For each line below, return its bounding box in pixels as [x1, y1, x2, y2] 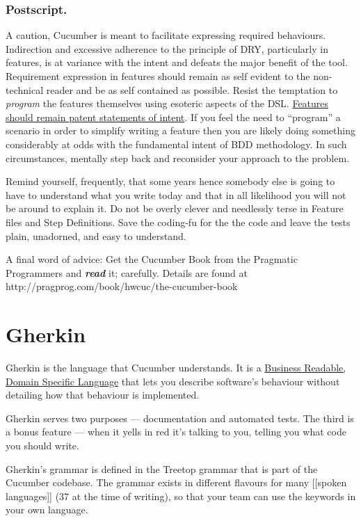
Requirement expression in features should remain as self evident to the [6, 69, 310, 83]
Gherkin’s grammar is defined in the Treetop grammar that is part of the [6, 461, 318, 476]
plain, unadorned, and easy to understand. [6, 228, 186, 243]
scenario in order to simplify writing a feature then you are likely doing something [6, 123, 355, 138]
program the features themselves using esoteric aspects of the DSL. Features [6, 96, 329, 111]
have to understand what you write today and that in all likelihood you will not [6, 187, 346, 202]
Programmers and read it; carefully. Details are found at [6, 265, 248, 280]
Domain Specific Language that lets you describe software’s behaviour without [6, 374, 340, 388]
